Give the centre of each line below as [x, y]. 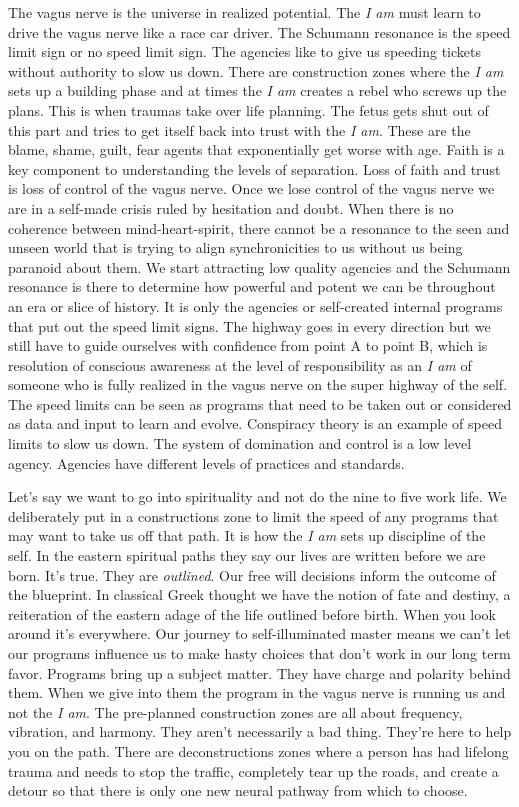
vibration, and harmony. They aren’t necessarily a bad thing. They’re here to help [260, 731]
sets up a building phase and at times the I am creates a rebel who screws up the [257, 90]
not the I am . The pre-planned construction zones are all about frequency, [235, 711]
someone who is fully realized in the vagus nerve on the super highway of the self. [258, 384]
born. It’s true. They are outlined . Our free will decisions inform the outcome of [252, 574]
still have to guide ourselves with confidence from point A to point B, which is [248, 345]
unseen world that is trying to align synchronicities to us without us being [235, 247]
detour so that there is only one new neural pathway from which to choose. [238, 790]
